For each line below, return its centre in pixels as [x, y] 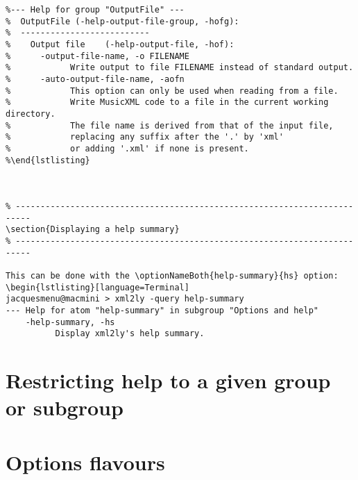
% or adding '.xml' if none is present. [127, 148]
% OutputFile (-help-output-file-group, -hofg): [122, 21]
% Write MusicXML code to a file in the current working [167, 102]
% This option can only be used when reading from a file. [172, 91]
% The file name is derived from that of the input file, [170, 125]
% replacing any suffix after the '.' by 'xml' [145, 137]
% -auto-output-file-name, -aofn [95, 79]
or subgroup [65, 407]
